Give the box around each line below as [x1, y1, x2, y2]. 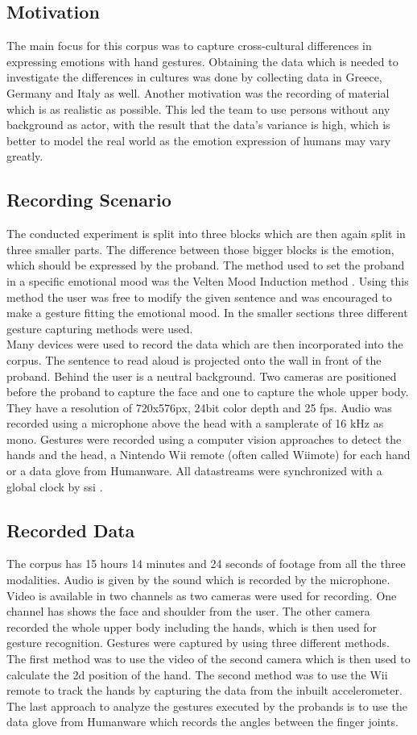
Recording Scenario [6, 187, 171, 212]
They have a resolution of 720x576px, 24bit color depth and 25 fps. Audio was [6, 399, 392, 416]
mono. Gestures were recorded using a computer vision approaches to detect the [6, 430, 402, 447]
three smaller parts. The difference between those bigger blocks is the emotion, [6, 240, 394, 257]
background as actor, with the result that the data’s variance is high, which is [6, 116, 390, 133]
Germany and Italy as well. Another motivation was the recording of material [6, 84, 390, 101]
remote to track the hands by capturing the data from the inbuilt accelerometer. [6, 682, 403, 699]
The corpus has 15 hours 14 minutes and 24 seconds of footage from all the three [6, 555, 406, 572]
